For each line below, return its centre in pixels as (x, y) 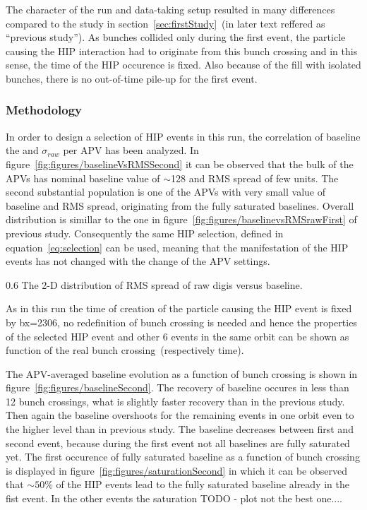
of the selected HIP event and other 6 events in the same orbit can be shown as (178, 336)
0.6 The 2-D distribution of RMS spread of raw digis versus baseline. (154, 284)
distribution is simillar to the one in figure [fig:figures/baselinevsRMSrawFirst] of (181, 219)
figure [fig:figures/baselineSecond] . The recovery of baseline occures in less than (178, 387)
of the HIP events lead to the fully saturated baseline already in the (203, 484)
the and (22, 150)
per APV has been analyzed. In (131, 150)
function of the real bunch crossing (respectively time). (125, 350)
